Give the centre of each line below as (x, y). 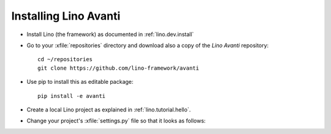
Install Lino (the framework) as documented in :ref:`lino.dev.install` (110, 34)
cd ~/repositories (65, 59)
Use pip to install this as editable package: (80, 82)
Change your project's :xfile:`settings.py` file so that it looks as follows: (116, 121)
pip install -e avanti (72, 96)
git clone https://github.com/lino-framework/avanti (118, 68)
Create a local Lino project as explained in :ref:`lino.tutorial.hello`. (109, 110)
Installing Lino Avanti (66, 16)
